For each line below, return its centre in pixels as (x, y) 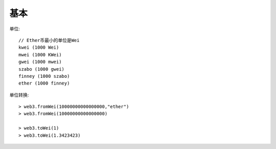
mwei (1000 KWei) (40, 55)
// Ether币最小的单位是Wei (49, 40)
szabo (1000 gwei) (42, 69)
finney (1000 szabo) (44, 76)
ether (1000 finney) (44, 83)
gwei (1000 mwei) (40, 62)
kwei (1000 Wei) (39, 48)
